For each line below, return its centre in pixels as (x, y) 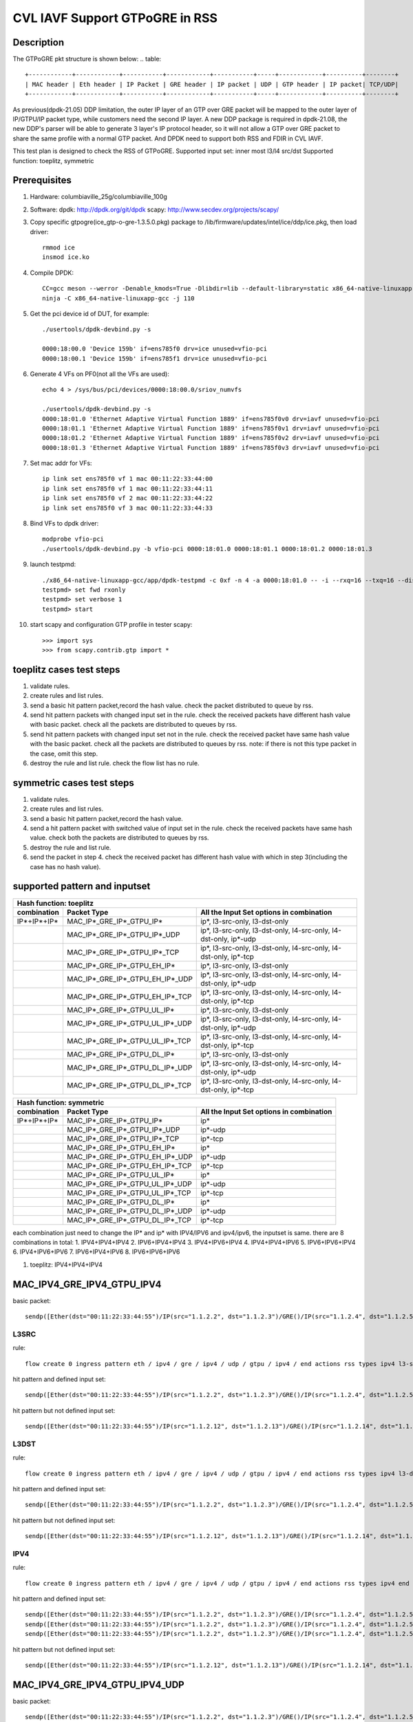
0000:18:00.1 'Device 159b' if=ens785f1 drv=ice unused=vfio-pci (155, 359)
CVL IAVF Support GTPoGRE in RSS (115, 18)
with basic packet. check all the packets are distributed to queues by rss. (134, 725)
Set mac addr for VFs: (61, 463)
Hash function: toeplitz (55, 903)
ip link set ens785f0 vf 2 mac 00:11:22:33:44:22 (128, 498)
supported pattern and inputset (82, 886)
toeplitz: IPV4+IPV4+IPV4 (66, 1265)
